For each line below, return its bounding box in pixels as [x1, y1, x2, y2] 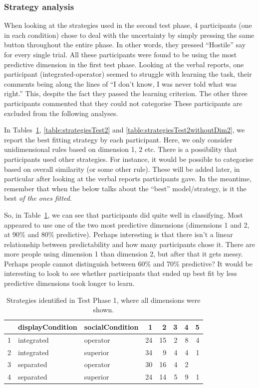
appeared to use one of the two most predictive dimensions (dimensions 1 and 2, [4, 219, 250, 230]
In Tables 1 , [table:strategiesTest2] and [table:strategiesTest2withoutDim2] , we [4, 125, 245, 135]
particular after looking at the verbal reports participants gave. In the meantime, [4, 173, 252, 184]
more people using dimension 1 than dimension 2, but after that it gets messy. [4, 249, 243, 259]
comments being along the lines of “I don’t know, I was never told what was [4, 78, 237, 89]
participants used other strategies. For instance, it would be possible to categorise [4, 153, 254, 164]
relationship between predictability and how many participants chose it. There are [4, 239, 255, 249]
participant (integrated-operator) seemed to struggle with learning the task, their [4, 69, 252, 79]
